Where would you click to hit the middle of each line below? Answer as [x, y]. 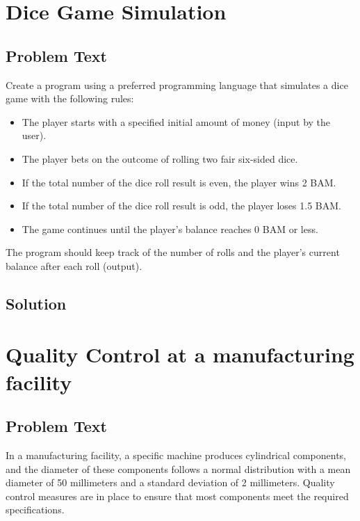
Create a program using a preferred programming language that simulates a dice [177, 85]
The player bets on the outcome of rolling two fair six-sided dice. [160, 158]
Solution [36, 303]
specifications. [35, 510]
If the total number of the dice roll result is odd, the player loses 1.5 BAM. [181, 206]
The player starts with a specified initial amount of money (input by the [176, 121]
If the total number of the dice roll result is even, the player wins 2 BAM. [179, 182]
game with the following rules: [70, 98]
